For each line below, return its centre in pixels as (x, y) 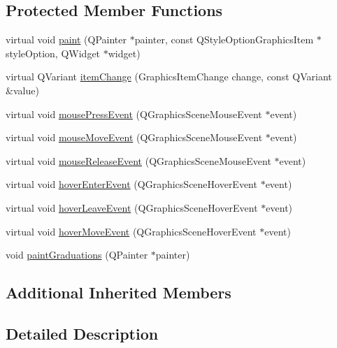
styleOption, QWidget (53, 53)
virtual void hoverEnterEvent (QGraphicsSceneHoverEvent (131, 184)
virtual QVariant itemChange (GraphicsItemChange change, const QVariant (169, 77)
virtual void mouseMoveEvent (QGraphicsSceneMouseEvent (134, 137)
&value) (22, 90)
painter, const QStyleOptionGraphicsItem (224, 39)
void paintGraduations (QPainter (77, 255)
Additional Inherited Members (119, 292)
